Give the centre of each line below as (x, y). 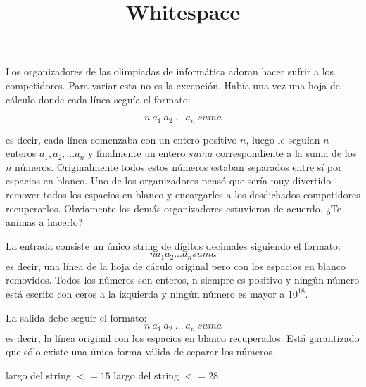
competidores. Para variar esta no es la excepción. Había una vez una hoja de (173, 85)
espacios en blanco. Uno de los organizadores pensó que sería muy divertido (169, 180)
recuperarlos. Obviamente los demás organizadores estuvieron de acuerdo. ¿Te (174, 208)
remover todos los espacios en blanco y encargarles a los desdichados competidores (183, 194)
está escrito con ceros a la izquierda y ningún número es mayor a (145, 293)
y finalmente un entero (137, 153)
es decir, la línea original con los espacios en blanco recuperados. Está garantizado (183, 337)
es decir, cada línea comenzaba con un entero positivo (121, 139)
